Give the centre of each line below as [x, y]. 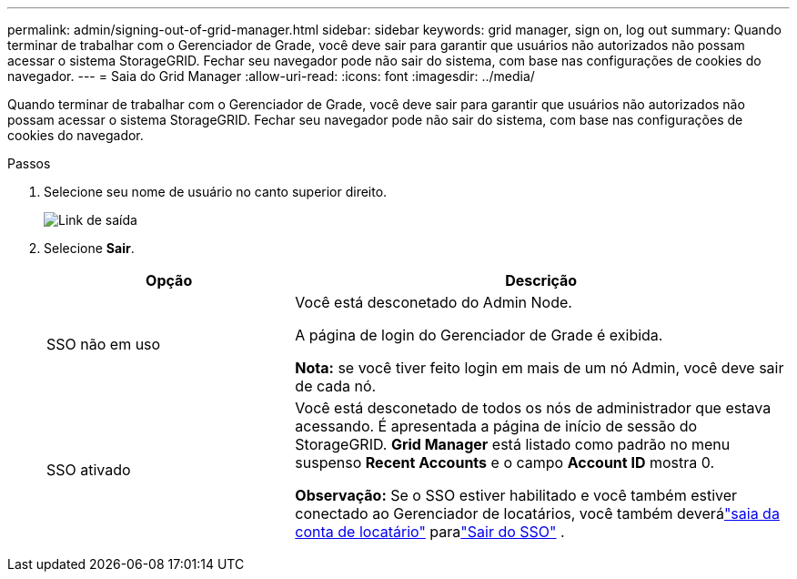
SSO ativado [89, 470]
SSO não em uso [104, 344]
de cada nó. [336, 386]
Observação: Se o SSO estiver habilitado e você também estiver [516, 495]
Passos [29, 163]
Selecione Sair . [89, 248]
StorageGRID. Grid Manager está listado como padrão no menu [513, 444]
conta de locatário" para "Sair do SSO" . [430, 532]
